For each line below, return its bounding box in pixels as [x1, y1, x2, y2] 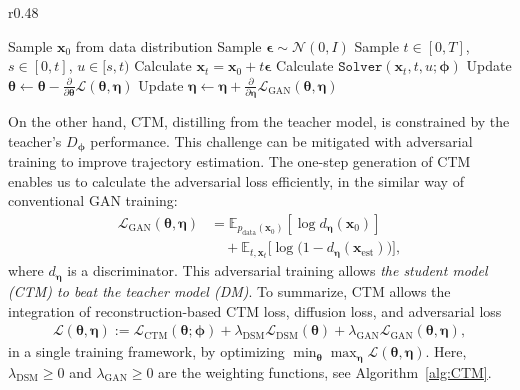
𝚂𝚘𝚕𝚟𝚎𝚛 [338, 60, 383, 75]
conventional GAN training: [8, 190, 178, 211]
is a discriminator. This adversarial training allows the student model [67, 260, 488, 281]
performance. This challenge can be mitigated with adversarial [90, 130, 473, 151]
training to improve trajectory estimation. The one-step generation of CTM [8, 151, 471, 172]
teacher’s [8, 130, 62, 151]
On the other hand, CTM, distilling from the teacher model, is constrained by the [8, 111, 510, 132]
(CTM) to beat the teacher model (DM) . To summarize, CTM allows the [8, 280, 451, 301]
